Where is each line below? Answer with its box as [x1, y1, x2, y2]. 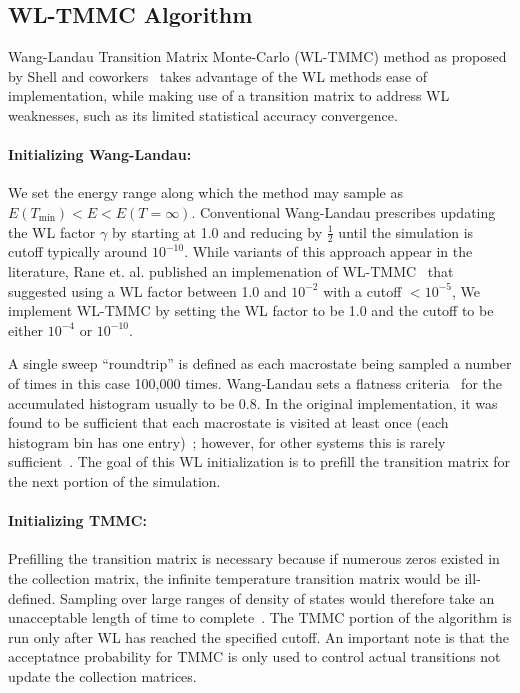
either [8, 319, 44, 340]
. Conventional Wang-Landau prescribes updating [191, 201, 496, 222]
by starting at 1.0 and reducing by [111, 221, 323, 242]
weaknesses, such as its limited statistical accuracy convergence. [8, 104, 398, 125]
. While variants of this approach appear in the [184, 241, 473, 262]
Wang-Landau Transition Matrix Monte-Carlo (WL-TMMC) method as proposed [8, 46, 507, 67]
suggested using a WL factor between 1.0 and [8, 280, 287, 301]
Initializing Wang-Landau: [8, 144, 192, 165]
